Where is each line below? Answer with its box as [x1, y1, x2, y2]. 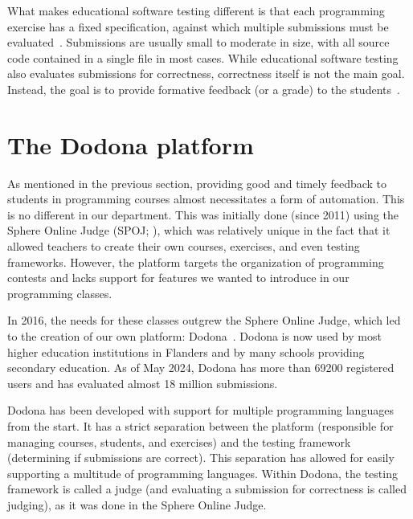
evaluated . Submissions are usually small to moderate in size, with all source [7, 34, 390, 51]
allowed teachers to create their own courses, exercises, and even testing [7, 238, 360, 255]
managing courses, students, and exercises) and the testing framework [7, 433, 351, 450]
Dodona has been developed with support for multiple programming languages [7, 402, 394, 419]
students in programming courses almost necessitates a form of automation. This [7, 190, 405, 207]
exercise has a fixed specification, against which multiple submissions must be [7, 18, 389, 35]
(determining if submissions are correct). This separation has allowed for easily [7, 449, 395, 466]
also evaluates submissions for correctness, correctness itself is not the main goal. [7, 65, 405, 82]
